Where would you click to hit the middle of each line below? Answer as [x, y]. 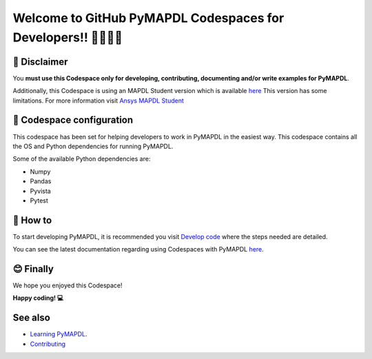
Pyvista [40, 191]
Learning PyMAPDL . [59, 334]
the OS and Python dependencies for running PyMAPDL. [93, 146]
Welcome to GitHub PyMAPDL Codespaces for [148, 18]
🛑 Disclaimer [40, 62]
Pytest [39, 201]
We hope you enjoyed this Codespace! [68, 285]
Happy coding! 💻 [38, 298]
